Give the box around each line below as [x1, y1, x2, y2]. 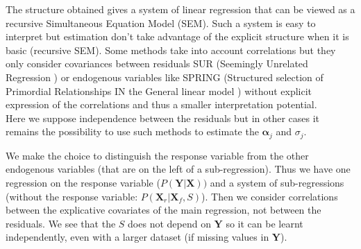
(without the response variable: [6, 189, 138, 203]
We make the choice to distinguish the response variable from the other [6, 148, 309, 162]
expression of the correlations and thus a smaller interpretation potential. [6, 97, 317, 112]
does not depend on [128, 216, 211, 230]
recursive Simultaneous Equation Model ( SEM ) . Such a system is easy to [6, 15, 316, 30]
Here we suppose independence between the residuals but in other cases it [6, 110, 320, 125]
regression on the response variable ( [6, 175, 160, 189]
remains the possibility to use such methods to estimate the [6, 124, 259, 139]
